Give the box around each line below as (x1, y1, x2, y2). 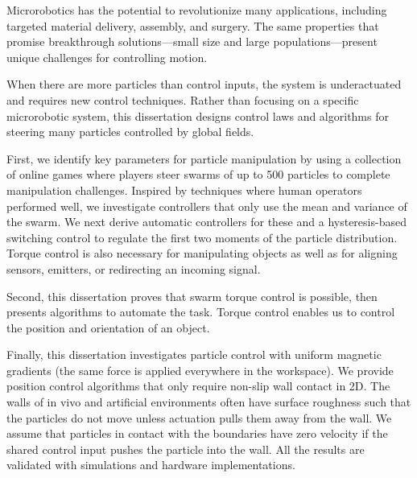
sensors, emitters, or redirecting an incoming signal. (6, 260, 261, 277)
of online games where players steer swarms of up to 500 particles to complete (6, 166, 390, 183)
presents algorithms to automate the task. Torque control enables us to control (6, 303, 395, 320)
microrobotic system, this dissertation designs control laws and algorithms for (6, 107, 389, 124)
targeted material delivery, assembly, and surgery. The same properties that (6, 17, 379, 34)
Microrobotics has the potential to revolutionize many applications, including (6, 2, 387, 18)
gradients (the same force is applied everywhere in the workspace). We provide (6, 361, 394, 378)
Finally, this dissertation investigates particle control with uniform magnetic (6, 346, 382, 363)
